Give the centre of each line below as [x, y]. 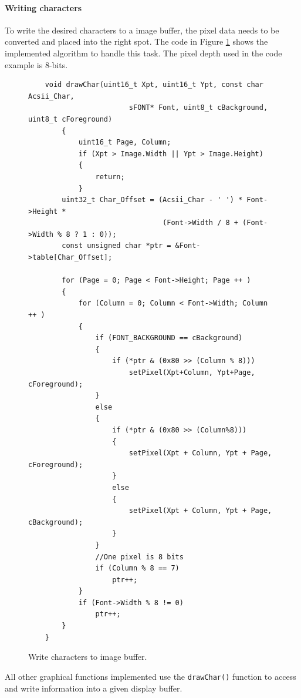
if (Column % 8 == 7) [137, 568]
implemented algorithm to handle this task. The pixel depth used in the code [143, 53]
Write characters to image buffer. [88, 657]
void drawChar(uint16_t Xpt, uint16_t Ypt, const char [154, 85]
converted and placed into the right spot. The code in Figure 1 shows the [136, 41]
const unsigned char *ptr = [116, 246]
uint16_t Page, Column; [125, 142]
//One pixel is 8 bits [139, 557]
